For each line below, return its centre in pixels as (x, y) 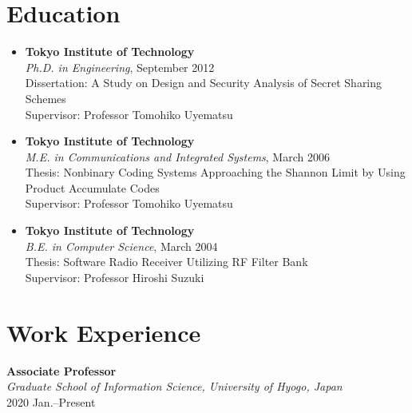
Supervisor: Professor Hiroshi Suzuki (115, 277)
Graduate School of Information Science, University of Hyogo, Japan (174, 386)
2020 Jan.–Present (51, 401)
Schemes (46, 98)
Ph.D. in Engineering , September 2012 (120, 67)
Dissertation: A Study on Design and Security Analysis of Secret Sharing (204, 83)
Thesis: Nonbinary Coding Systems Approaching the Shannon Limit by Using (215, 172)
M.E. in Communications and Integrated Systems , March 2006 (177, 156)
